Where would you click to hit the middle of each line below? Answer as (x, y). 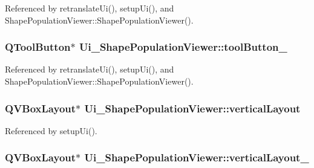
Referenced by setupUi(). (51, 130)
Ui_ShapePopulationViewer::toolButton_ (183, 47)
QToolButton (38, 47)
